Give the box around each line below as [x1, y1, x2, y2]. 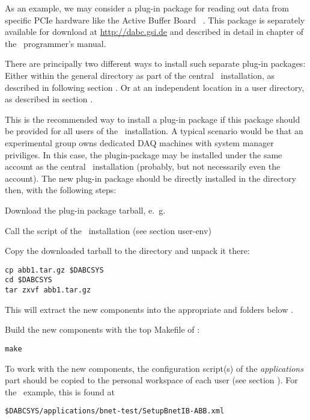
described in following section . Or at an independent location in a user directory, [5, 81, 305, 93]
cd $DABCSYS [5, 276, 52, 285]
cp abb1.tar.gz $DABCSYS [5, 265, 104, 274]
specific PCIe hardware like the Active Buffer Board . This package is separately [5, 13, 305, 26]
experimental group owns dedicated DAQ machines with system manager [5, 136, 274, 149]
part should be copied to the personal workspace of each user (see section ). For [5, 374, 298, 386]
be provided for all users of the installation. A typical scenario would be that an [5, 125, 303, 137]
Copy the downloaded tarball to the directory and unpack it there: [5, 244, 250, 257]
